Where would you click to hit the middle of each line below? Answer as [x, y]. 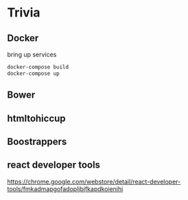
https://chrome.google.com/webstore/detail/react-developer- [94, 181]
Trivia [24, 13]
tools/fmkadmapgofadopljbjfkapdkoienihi [65, 189]
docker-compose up [33, 74]
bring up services [32, 54]
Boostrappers [37, 141]
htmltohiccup [37, 118]
